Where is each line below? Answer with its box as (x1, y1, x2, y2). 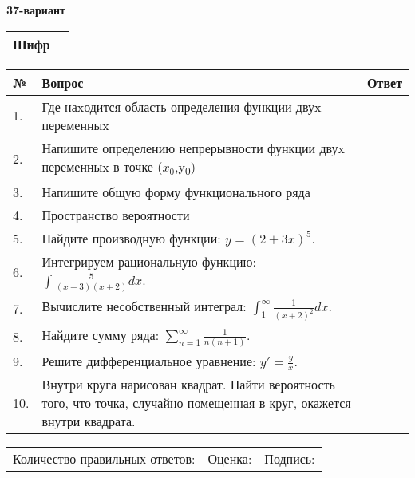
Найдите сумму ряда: (41, 325, 160, 344)
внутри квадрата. (41, 412, 136, 431)
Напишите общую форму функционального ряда (41, 182, 310, 201)
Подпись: (264, 449, 315, 468)
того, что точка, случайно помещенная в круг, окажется (41, 393, 351, 413)
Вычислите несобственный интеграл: (41, 296, 247, 315)
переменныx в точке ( (41, 156, 163, 176)
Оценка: (207, 449, 252, 468)
